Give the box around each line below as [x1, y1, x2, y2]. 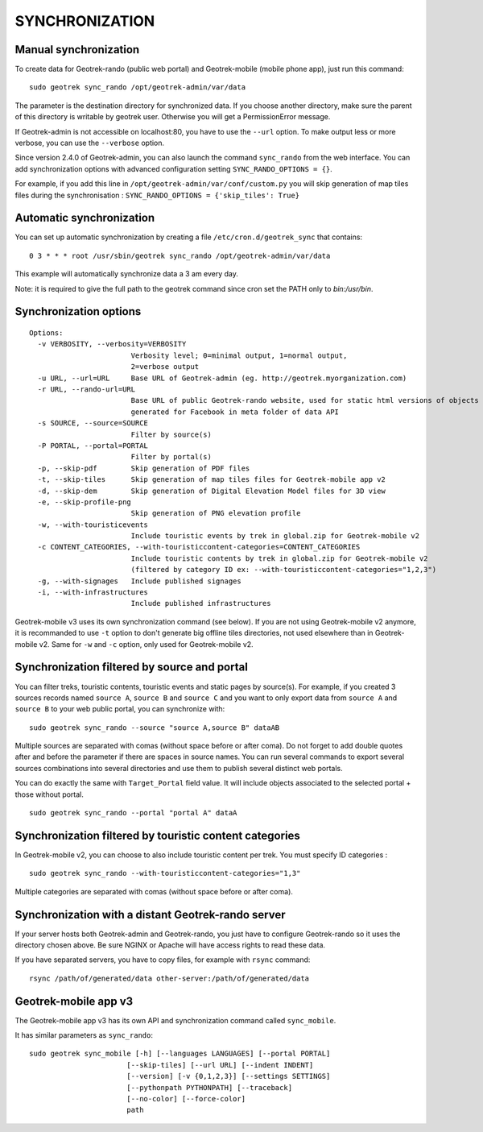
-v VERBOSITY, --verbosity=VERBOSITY [37, 339, 187, 349]
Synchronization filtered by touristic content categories [14, 828, 301, 842]
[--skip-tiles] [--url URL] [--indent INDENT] [126, 1060, 314, 1069]
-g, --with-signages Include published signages [37, 576, 242, 586]
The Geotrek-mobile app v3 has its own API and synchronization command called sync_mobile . [14, 1015, 336, 1025]
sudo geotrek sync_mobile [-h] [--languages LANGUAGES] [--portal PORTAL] [29, 1049, 331, 1059]
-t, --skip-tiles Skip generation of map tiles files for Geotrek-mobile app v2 [37, 475, 386, 484]
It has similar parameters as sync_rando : [14, 1030, 153, 1040]
